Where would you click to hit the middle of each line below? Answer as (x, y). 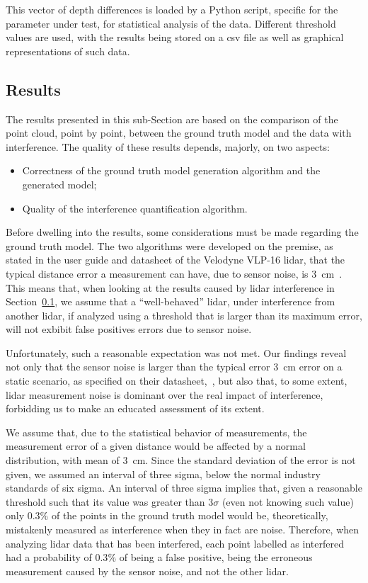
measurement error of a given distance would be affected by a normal (156, 446)
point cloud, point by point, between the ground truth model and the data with (179, 133)
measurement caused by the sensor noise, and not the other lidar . (147, 571)
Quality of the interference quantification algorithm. (135, 208)
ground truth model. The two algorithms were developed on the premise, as (169, 245)
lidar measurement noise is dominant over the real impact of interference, (165, 394)
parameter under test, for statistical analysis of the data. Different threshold (171, 23)
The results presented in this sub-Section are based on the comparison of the (172, 119)
